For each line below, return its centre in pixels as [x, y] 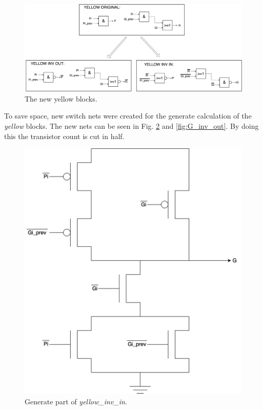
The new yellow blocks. [61, 98]
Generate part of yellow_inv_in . [76, 401]
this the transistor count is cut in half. [64, 136]
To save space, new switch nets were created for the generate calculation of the [128, 116]
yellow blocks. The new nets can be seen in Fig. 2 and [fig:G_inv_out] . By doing [131, 125]
